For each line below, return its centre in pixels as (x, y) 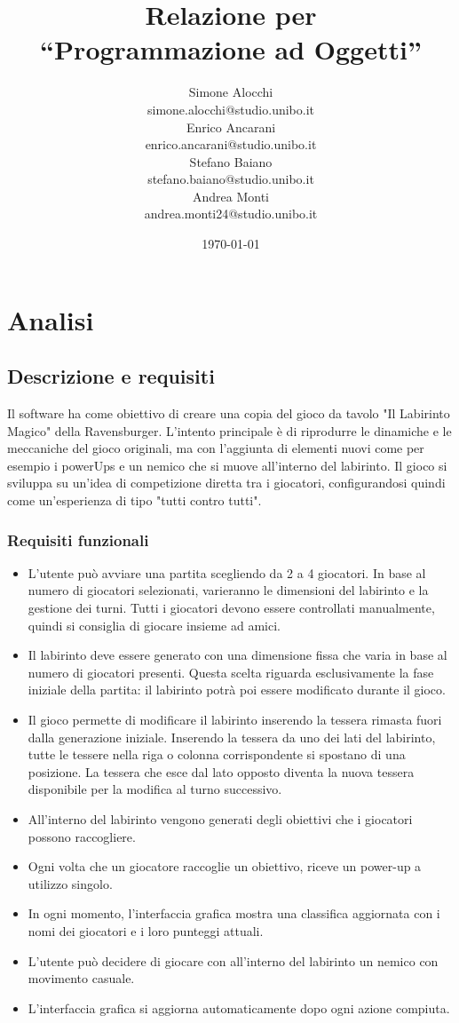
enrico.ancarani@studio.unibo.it (231, 144)
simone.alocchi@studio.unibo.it (231, 109)
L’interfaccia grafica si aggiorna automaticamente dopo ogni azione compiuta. (239, 1007)
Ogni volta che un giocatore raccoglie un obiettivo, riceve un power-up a (225, 866)
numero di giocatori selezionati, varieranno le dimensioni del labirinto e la (228, 590)
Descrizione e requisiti (111, 376)
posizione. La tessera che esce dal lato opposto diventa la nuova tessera (221, 771)
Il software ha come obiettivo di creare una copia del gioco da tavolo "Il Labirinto (229, 413)
